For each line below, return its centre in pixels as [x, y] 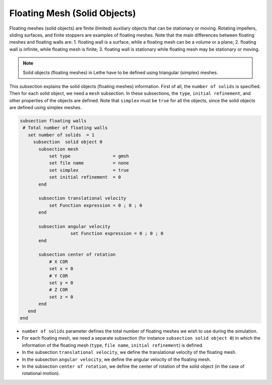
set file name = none [89, 163]
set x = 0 [61, 269]
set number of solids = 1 [61, 135]
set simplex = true [89, 170]
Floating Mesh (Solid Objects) [73, 13]
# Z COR [58, 290]
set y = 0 [61, 283]
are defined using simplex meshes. [46, 108]
